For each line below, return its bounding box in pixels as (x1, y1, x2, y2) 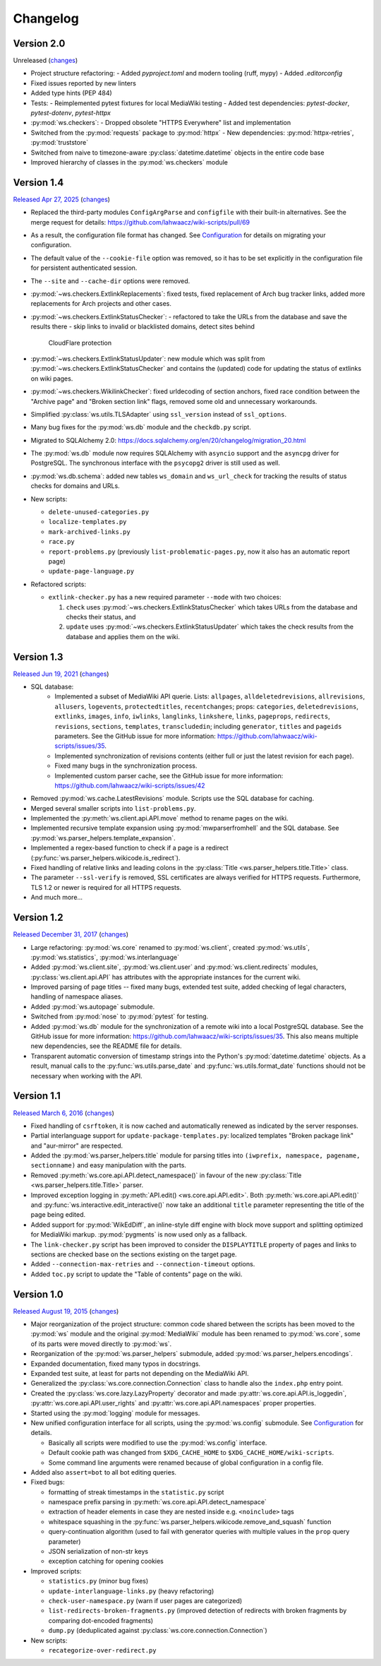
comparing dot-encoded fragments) (48, 1616, 154, 1624)
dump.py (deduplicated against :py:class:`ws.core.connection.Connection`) (48, 1626, 267, 1635)
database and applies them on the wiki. (66, 632, 180, 641)
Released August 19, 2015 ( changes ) (13, 1307, 119, 1315)
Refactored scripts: (30, 580, 86, 588)
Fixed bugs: (30, 1478, 65, 1487)
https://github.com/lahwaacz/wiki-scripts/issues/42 (54, 781, 205, 790)
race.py (48, 537, 75, 546)
